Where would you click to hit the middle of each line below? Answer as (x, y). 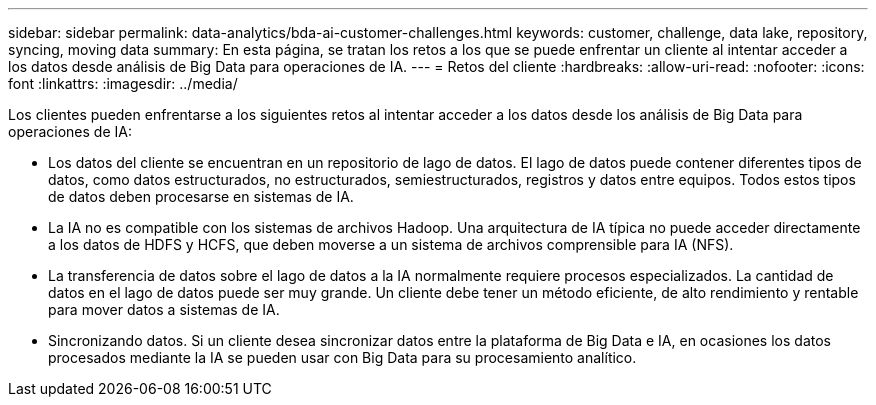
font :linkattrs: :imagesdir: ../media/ (123, 83)
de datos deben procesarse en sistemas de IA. (201, 196)
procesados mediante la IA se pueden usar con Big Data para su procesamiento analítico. (342, 357)
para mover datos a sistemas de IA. (164, 309)
